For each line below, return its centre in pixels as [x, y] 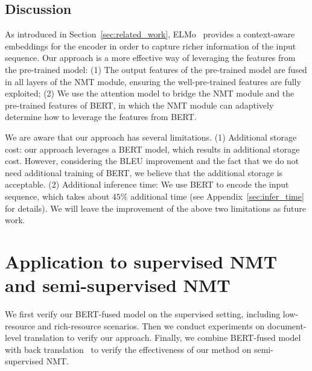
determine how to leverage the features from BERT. [101, 117]
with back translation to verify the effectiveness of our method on [128, 349]
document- [287, 325]
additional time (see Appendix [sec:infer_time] [217, 196]
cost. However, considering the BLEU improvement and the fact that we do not [152, 161]
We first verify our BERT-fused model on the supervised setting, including [143, 314]
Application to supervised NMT [141, 261]
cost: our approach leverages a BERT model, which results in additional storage [152, 149]
